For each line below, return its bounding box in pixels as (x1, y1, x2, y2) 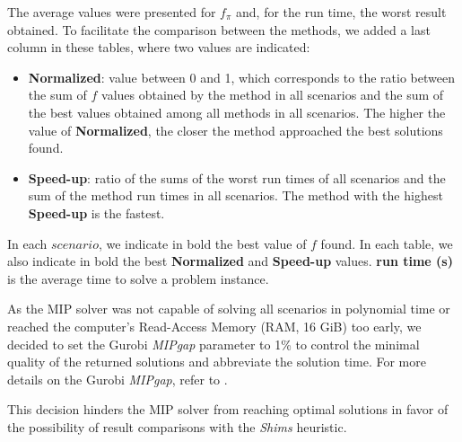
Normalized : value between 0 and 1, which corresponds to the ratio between (28, 67, 455, 86)
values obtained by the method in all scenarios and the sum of (101, 85, 444, 104)
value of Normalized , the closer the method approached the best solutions (28, 120, 443, 139)
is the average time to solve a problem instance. (7, 269, 269, 287)
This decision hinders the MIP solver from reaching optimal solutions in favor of (7, 400, 449, 419)
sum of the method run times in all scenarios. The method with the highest (28, 186, 443, 205)
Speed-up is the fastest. (28, 203, 165, 222)
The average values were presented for (7, 3, 216, 21)
